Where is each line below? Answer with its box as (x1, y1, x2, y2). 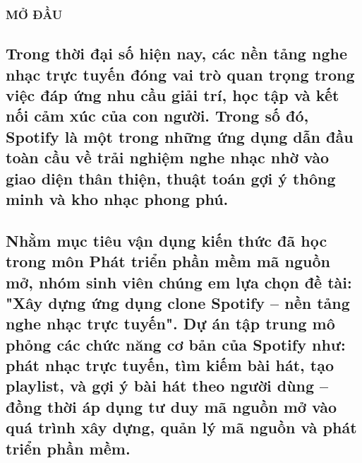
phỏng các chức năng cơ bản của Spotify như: (6, 333, 346, 355)
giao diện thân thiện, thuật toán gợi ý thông (6, 167, 336, 189)
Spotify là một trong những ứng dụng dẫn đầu (6, 125, 354, 147)
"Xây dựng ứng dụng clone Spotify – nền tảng (6, 291, 350, 313)
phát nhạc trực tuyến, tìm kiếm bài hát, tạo (6, 354, 334, 376)
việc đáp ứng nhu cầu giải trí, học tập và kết (6, 84, 339, 106)
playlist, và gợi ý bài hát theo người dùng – (6, 375, 329, 397)
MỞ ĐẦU (6, 5, 63, 23)
